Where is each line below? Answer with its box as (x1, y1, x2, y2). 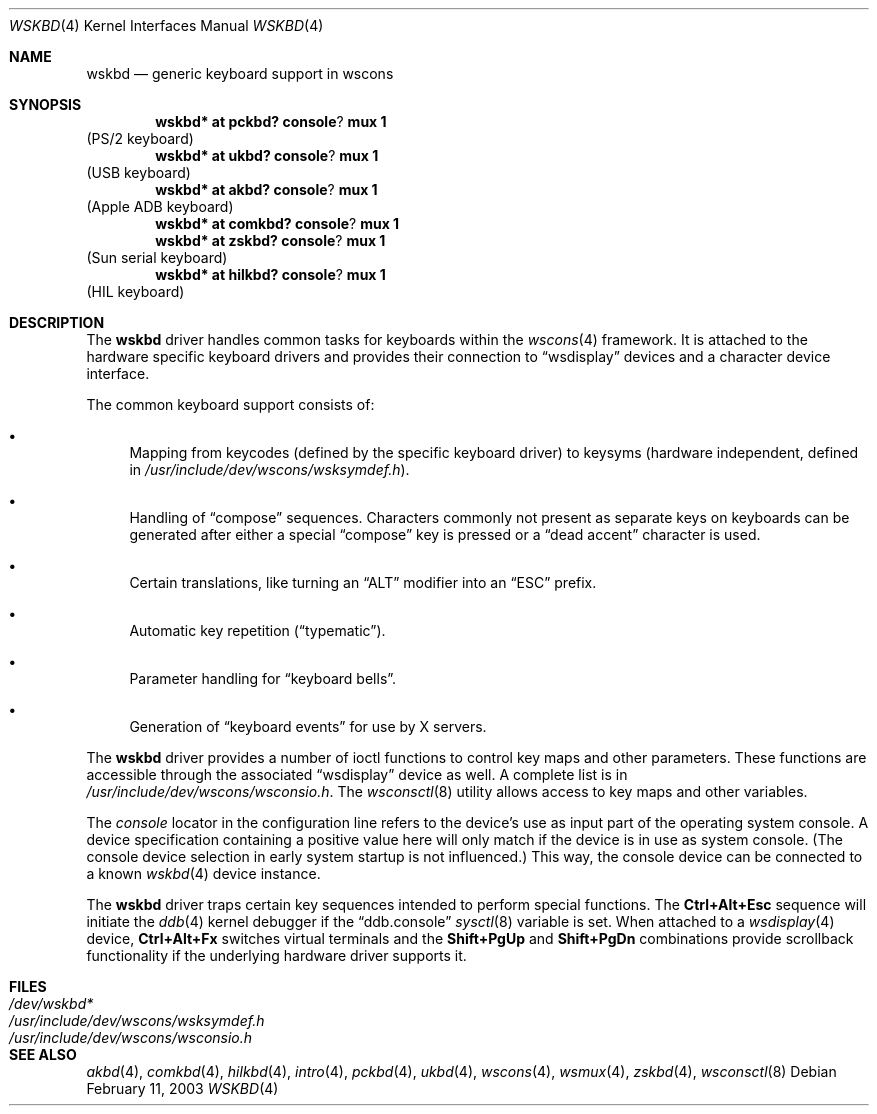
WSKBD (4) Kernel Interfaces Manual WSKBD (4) (9, 17, 324, 34)
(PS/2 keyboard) (86, 130, 194, 147)
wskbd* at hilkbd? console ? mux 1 (155, 266, 386, 283)
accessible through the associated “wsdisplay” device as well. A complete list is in (86, 766, 628, 783)
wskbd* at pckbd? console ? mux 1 (155, 113, 387, 130)
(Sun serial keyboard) (86, 249, 228, 266)
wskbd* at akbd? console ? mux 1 (155, 181, 378, 198)
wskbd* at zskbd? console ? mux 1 (155, 232, 386, 249)
